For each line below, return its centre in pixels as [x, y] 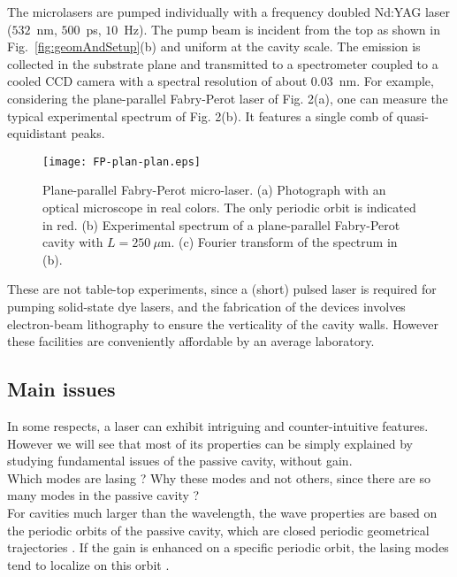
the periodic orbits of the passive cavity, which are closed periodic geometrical [218, 530]
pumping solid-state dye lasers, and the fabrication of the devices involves [206, 306]
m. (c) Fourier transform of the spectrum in [279, 242]
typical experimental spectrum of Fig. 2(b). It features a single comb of [200, 115]
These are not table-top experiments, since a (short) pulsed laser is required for [222, 289]
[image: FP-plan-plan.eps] [122, 162]
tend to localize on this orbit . [88, 564]
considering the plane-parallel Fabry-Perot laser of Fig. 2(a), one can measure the [228, 98]
